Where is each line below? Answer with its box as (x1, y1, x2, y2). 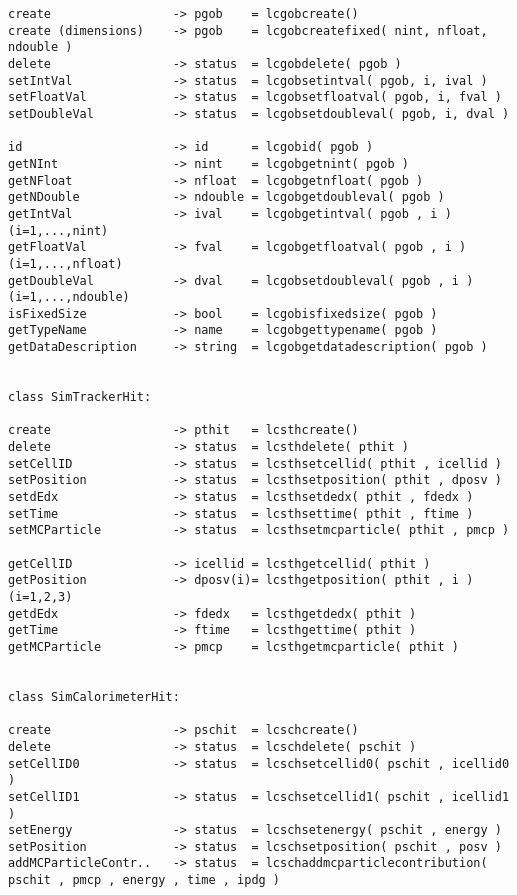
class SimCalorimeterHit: (8, 689, 180, 704)
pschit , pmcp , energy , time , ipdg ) (8, 873, 281, 888)
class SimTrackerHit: (8, 390, 152, 405)
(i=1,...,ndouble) (8, 290, 130, 305)
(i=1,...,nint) (8, 223, 109, 238)
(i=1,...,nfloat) (8, 256, 123, 271)
